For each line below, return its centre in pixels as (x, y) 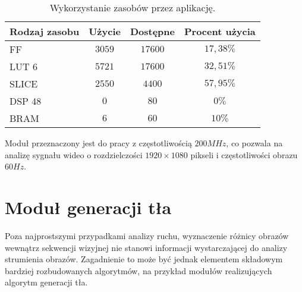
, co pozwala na (254, 143)
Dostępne (152, 31)
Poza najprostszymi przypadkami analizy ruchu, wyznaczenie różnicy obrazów (147, 235)
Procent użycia (220, 31)
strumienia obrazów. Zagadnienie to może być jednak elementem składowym (144, 259)
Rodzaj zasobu (45, 31)
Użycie (105, 31)
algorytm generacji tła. (46, 282)
